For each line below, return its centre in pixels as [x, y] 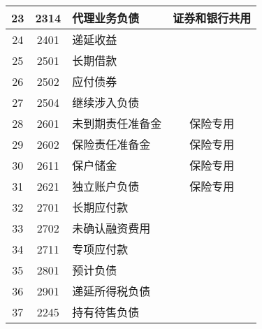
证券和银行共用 [212, 18]
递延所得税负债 [111, 291]
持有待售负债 [106, 312]
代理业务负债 [106, 18]
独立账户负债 [106, 186]
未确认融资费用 [111, 228]
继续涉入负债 [106, 102]
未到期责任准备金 [117, 123]
